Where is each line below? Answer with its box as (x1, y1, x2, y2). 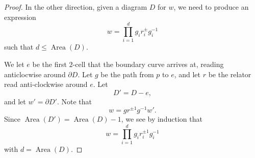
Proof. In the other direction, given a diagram (4, 2, 147, 12)
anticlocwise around (4, 69, 66, 79)
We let (4, 58, 24, 69)
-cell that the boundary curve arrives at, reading (72, 58, 224, 69)
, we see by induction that (121, 114, 202, 124)
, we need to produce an (173, 2, 249, 12)
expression (4, 11, 36, 22)
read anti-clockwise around (4, 79, 88, 89)
